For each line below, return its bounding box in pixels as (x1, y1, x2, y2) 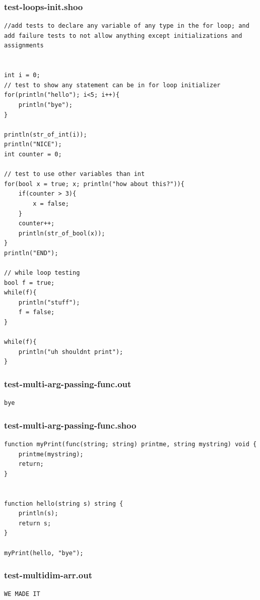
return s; (18, 519, 51, 527)
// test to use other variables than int (4, 170, 145, 178)
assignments (4, 42, 44, 49)
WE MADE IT (4, 590, 40, 598)
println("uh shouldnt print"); (18, 348, 123, 355)
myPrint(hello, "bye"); (4, 549, 84, 557)
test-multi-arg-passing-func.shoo (4, 418, 137, 431)
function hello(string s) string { (4, 500, 123, 507)
